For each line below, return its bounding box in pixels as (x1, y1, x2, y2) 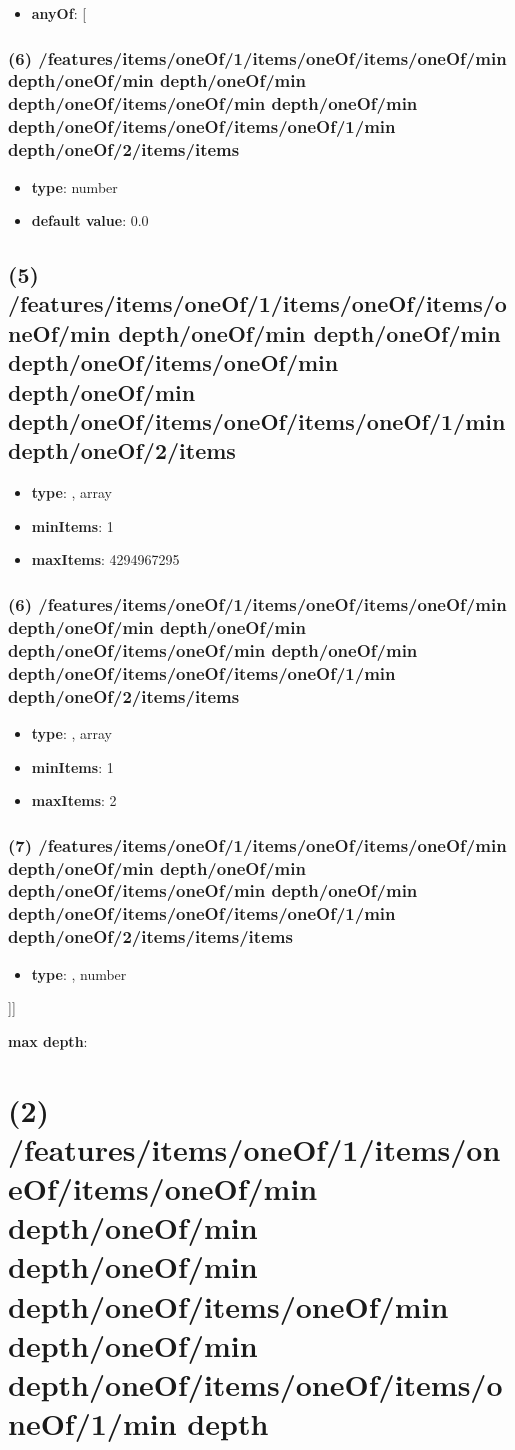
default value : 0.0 (31, 210, 149, 231)
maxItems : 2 (31, 790, 117, 811)
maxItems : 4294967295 (31, 549, 180, 570)
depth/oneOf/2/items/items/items (8, 924, 293, 949)
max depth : (8, 1030, 88, 1051)
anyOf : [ (31, 3, 87, 23)
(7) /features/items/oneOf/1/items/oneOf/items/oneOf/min (8, 832, 507, 857)
